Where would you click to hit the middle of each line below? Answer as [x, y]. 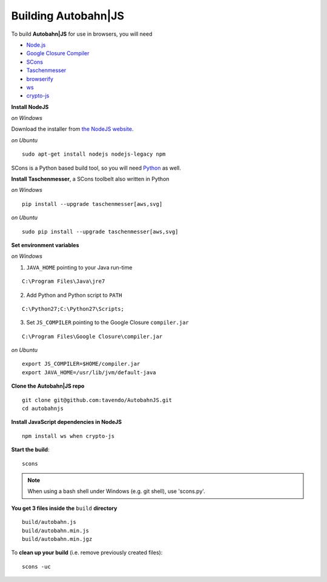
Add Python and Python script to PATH [74, 295]
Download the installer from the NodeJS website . [72, 129]
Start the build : [30, 450]
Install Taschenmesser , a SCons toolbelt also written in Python [90, 179]
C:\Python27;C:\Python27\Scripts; [73, 309]
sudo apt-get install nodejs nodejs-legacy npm [94, 154]
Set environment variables [45, 245]
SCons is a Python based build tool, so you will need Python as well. [96, 168]
